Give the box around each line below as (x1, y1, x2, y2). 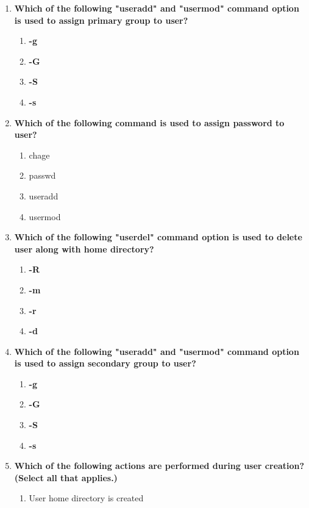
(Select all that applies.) (14, 471, 118, 484)
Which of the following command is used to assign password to (14, 116, 285, 129)
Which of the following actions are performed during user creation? (14, 459, 305, 472)
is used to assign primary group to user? (14, 13, 188, 26)
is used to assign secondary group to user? (14, 357, 196, 370)
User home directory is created (29, 492, 144, 504)
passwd (29, 169, 56, 182)
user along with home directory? (14, 242, 154, 255)
